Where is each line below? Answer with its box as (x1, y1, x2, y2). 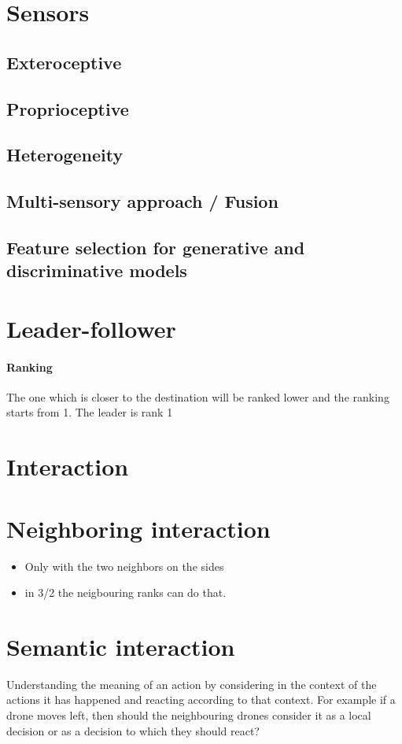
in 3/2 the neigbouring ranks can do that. (24, 584, 227, 601)
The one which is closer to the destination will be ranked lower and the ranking (6, 388, 389, 405)
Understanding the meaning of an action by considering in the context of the (6, 676, 377, 692)
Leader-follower (6, 312, 176, 344)
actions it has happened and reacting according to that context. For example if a (6, 691, 396, 708)
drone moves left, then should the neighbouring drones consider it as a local (6, 707, 371, 724)
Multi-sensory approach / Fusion (6, 189, 278, 213)
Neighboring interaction (6, 512, 271, 544)
